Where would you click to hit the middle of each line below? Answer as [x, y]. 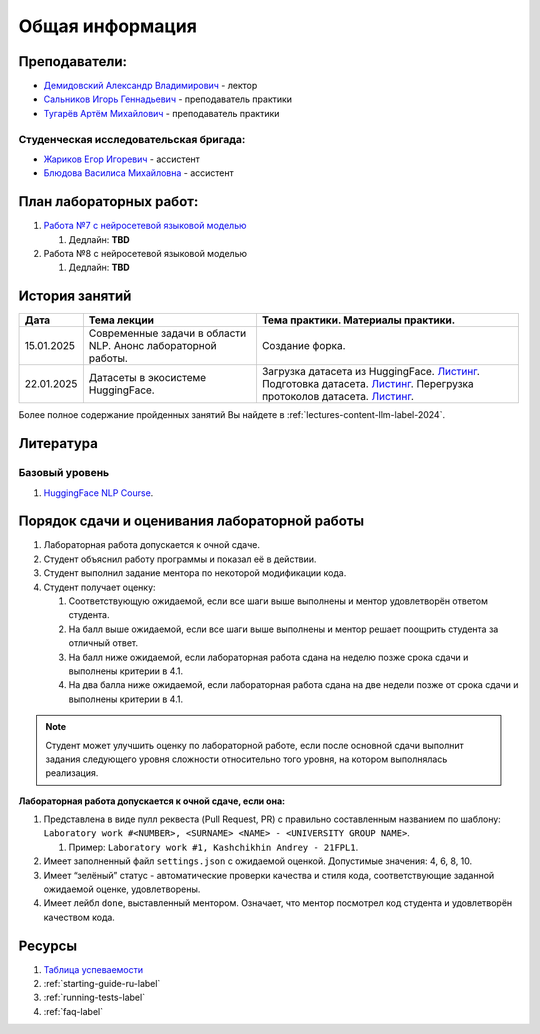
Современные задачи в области [167, 333]
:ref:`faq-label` [73, 1011]
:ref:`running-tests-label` [94, 997]
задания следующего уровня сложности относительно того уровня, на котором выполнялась [246, 759]
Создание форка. [303, 346]
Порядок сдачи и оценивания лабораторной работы [191, 521]
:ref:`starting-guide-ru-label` [102, 984]
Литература [58, 443]
